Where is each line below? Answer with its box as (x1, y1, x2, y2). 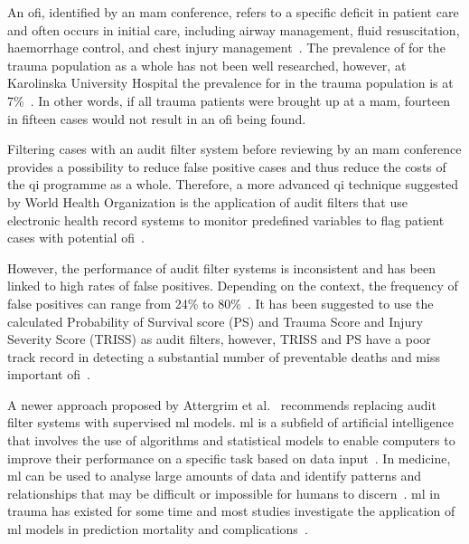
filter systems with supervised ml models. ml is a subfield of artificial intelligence (7, 413, 454, 432)
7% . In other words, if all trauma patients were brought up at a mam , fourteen (7, 91, 451, 110)
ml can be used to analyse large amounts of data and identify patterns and (7, 466, 422, 485)
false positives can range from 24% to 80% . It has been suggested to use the (7, 293, 434, 312)
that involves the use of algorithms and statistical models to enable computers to (7, 431, 455, 450)
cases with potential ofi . (7, 228, 145, 247)
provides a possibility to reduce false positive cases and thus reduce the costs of (7, 157, 446, 176)
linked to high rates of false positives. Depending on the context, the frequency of (7, 276, 458, 295)
